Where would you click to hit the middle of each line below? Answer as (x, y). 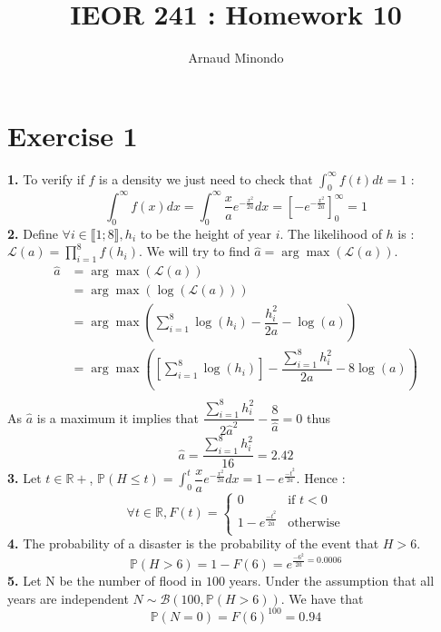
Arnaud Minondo (236, 58)
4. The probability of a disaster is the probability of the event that (193, 543)
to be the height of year (206, 233)
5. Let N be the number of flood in (105, 580)
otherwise (314, 523)
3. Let (24, 478)
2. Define (33, 233)
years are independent (68, 598)
